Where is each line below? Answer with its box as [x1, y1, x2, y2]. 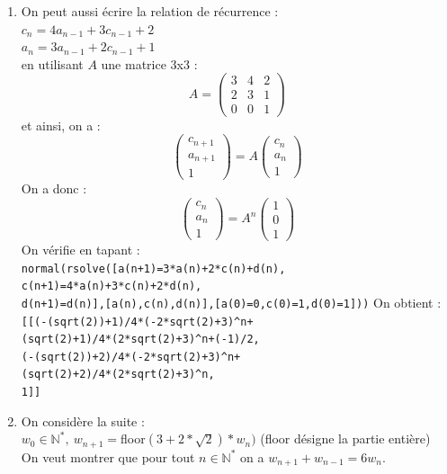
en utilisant [21, 54, 84, 73]
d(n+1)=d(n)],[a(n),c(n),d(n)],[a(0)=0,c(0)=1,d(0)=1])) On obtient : [21, 292, 442, 311]
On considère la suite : [21, 411, 145, 430]
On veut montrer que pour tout [21, 447, 195, 466]
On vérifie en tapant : [21, 239, 140, 258]
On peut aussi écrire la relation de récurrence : [21, 2, 279, 20]
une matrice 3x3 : [101, 54, 198, 73]
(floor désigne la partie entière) [260, 429, 431, 448]
